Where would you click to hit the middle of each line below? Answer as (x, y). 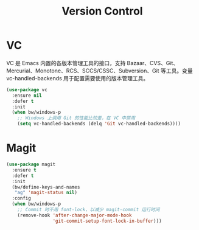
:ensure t (24, 170)
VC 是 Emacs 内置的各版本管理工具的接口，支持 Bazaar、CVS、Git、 (93, 63)
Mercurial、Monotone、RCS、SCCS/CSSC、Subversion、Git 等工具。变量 (100, 71)
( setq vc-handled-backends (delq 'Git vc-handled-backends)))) (99, 124)
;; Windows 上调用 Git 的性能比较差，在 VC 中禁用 (76, 118)
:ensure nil (27, 96)
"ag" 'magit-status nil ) (46, 193)
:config (22, 198)
